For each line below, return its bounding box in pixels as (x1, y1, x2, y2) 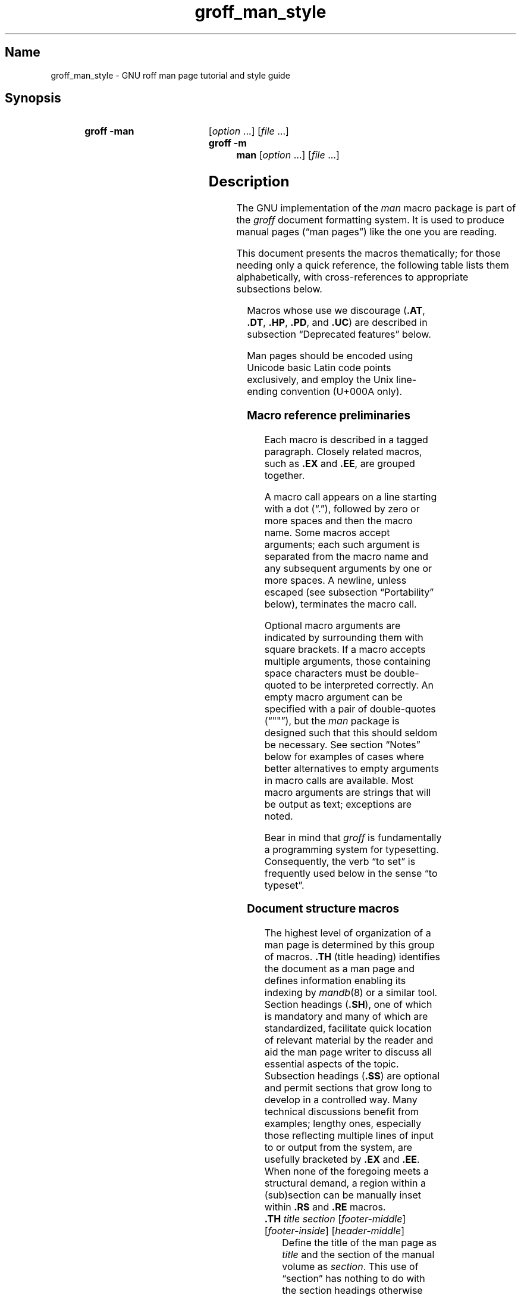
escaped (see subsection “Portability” (264, 586, 434, 598)
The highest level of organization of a (264, 927, 431, 939)
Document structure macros (247, 902, 399, 916)
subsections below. (236, 283, 322, 295)
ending (247, 385, 278, 398)
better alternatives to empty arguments (264, 762, 440, 774)
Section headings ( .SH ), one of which (264, 998, 432, 1011)
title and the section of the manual (282, 1249, 435, 1261)
